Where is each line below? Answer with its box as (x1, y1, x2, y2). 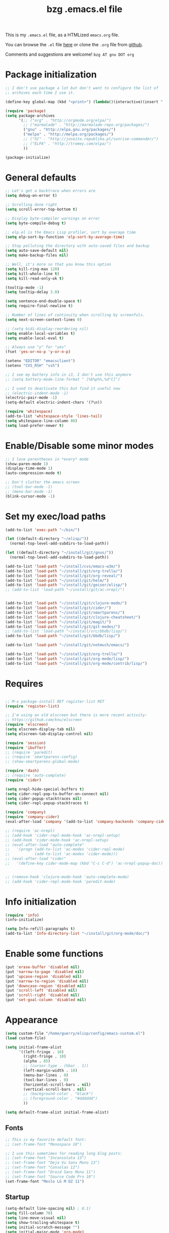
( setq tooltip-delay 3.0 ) (5, 290, 59, 295)
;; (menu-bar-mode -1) (5, 489, 53, 494)
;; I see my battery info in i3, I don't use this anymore (5, 372, 132, 377)
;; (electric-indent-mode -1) (5, 391, 69, 396)
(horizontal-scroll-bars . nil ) (23, 1082, 92, 1087)
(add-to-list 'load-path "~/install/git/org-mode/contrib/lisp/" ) (5, 661, 147, 666)
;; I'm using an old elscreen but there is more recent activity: (5, 713, 147, 718)
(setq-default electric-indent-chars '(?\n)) (5, 400, 102, 405)
